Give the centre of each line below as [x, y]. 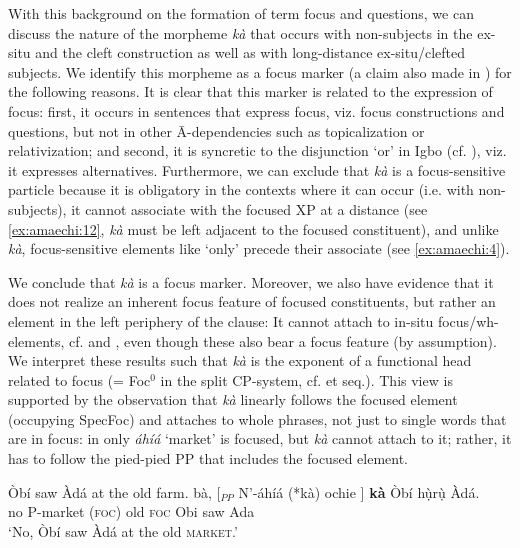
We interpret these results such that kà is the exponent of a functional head [240, 360]
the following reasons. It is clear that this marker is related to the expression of [250, 91]
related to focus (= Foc [79, 379]
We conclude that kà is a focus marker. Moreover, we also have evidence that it [251, 281]
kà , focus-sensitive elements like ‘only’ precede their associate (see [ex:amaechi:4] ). [259, 248]
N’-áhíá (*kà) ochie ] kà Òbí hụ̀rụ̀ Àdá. [359, 491]
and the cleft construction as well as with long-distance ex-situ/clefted [250, 52]
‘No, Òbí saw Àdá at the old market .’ [123, 530]
